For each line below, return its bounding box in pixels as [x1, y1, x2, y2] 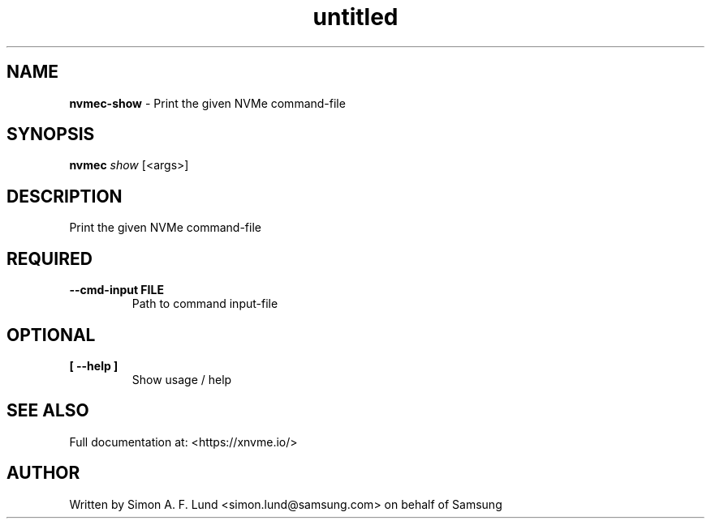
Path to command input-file [131, 297, 278, 311]
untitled [312, 3, 399, 31]
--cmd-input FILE [69, 283, 164, 297]
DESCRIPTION [6, 186, 123, 207]
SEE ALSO [6, 400, 89, 421]
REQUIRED [6, 248, 93, 269]
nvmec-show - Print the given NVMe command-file [69, 96, 346, 110]
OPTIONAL [6, 324, 96, 345]
